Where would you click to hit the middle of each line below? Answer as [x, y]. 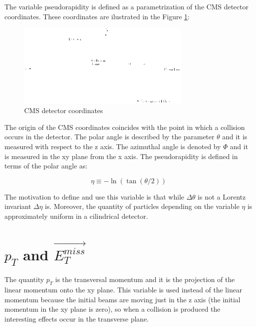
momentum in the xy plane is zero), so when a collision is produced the [112, 309]
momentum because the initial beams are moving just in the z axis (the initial [123, 299]
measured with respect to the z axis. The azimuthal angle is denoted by [113, 146]
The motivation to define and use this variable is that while [94, 196]
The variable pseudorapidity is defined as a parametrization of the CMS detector [127, 6]
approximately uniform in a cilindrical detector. [76, 216]
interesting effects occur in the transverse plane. [77, 319]
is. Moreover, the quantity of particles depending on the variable [142, 206]
